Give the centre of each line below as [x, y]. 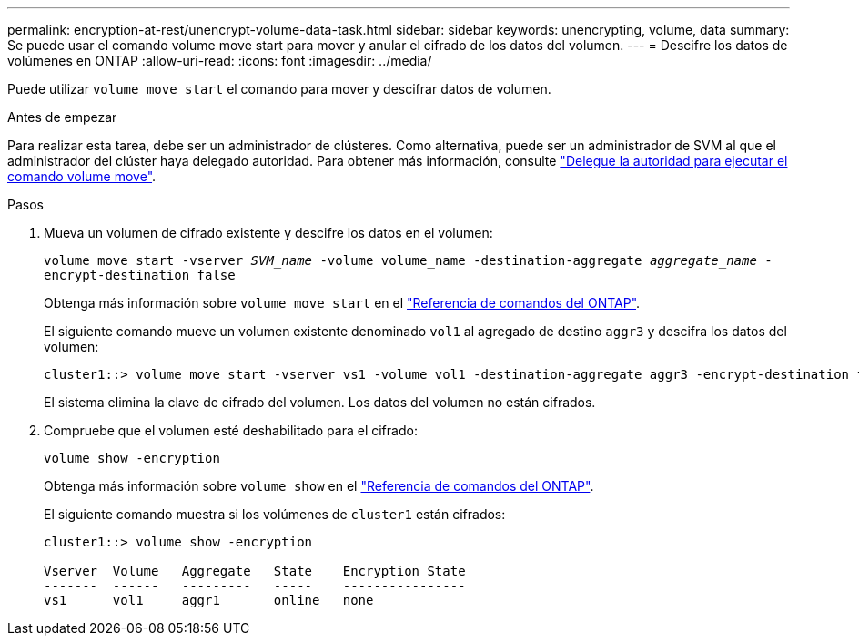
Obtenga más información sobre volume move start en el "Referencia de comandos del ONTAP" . [342, 303]
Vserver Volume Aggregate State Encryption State [255, 571]
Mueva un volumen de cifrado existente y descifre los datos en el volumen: [268, 233]
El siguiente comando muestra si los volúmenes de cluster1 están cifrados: [275, 514]
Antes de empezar [62, 117]
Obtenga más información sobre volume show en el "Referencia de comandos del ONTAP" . [319, 486]
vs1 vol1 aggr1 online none [209, 600]
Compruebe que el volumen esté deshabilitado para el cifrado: [231, 430]
